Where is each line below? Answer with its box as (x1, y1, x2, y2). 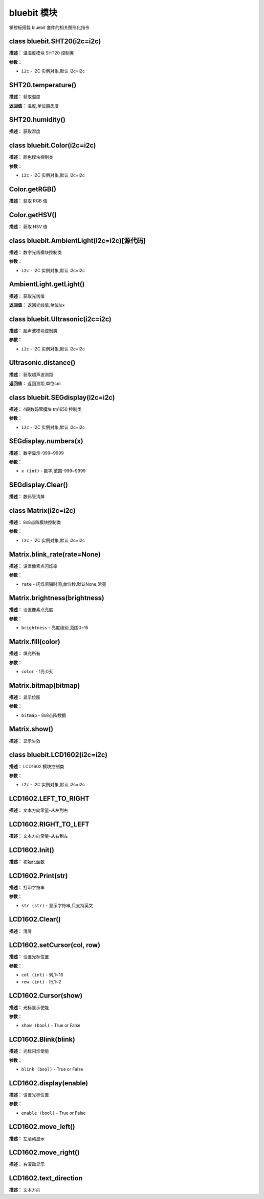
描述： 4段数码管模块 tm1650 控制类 (9, 406, 82, 412)
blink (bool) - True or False (21, 1066, 83, 1072)
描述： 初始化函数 (9, 858, 45, 865)
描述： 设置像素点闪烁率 (9, 563, 58, 569)
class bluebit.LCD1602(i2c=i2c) (9, 750, 108, 759)
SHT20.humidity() (9, 116, 66, 124)
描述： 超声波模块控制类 (9, 327, 58, 333)
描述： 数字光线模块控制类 (9, 249, 62, 255)
